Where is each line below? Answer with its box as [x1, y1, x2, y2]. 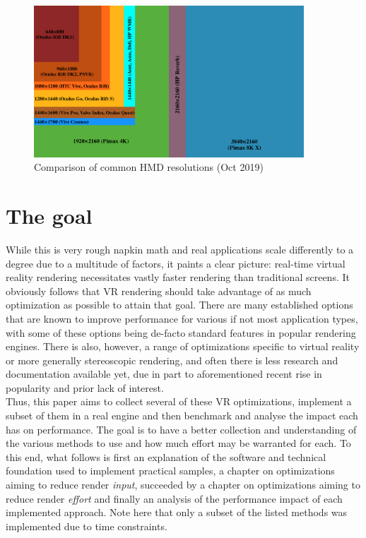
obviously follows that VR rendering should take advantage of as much [6, 283, 312, 298]
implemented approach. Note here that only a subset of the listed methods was [6, 505, 348, 520]
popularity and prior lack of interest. [6, 380, 164, 395]
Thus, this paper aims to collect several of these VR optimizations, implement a [6, 394, 352, 409]
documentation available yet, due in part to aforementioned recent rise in [6, 366, 322, 381]
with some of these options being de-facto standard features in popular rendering [6, 325, 356, 340]
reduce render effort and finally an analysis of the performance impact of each [6, 491, 343, 506]
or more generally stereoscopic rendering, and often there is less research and [6, 352, 338, 367]
